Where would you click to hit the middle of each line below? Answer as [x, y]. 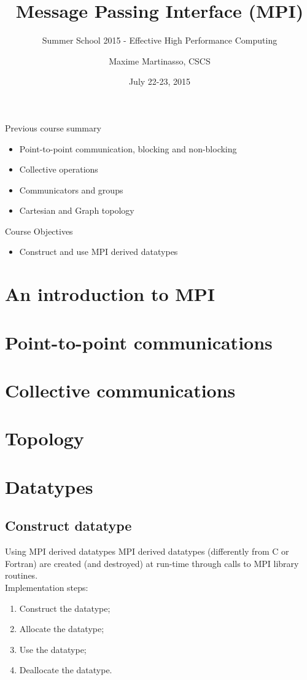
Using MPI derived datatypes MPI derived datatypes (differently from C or [147, 551]
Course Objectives [39, 231]
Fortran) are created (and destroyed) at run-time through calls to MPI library [152, 563]
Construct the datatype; [65, 608]
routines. [21, 575]
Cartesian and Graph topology [77, 210]
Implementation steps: [47, 587]
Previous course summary [53, 127]
